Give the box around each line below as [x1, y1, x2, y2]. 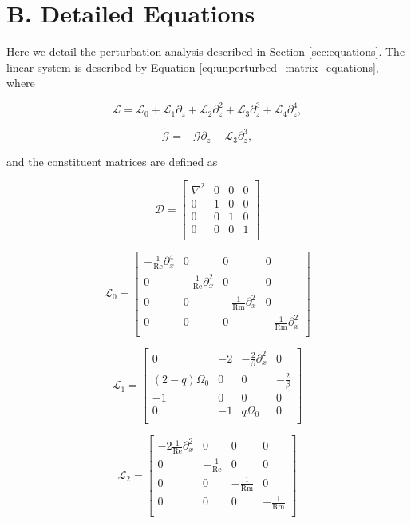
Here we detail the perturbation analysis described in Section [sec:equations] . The [6, 43, 405, 60]
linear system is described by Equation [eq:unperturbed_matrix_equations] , [6, 58, 379, 75]
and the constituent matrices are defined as [6, 153, 218, 169]
